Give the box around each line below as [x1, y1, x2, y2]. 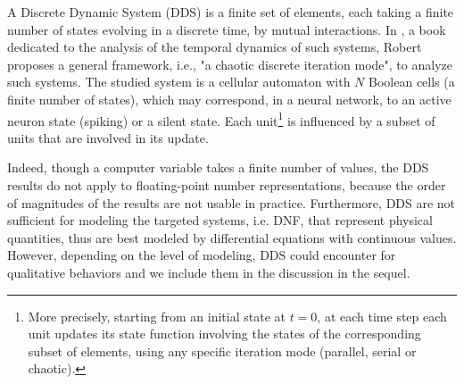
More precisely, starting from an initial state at [28, 306, 286, 325]
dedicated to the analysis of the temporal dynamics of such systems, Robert [7, 38, 422, 56]
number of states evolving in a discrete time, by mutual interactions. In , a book [7, 20, 446, 38]
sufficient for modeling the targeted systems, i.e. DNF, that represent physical [7, 211, 433, 230]
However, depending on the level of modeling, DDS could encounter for [7, 246, 396, 264]
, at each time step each [317, 306, 447, 325]
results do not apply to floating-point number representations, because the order [7, 176, 446, 194]
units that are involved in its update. [7, 128, 209, 146]
